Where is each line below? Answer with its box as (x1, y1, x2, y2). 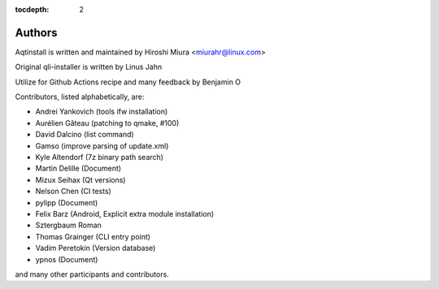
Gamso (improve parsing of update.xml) (35, 140, 169, 150)
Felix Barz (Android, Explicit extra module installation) (35, 209, 215, 218)
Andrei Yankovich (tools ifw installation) (35, 106, 168, 117)
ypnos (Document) (35, 254, 98, 264)
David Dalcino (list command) (35, 130, 134, 140)
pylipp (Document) (35, 197, 98, 207)
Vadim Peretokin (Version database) (35, 244, 156, 253)
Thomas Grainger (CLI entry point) (35, 231, 150, 241)
